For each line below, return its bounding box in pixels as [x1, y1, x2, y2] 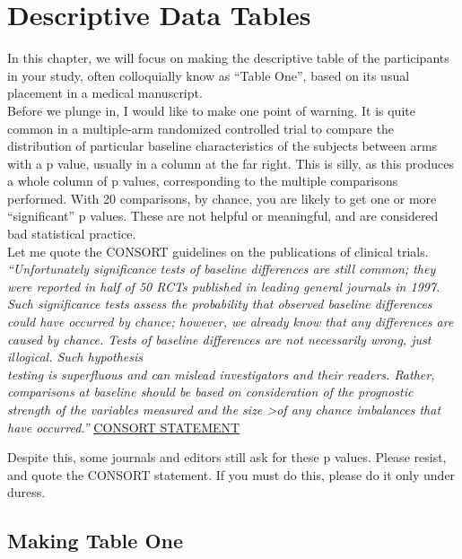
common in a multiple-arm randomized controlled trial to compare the [7, 118, 395, 137]
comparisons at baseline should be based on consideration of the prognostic [7, 382, 414, 401]
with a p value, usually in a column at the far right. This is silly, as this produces [7, 153, 455, 172]
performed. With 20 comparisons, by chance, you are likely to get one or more [7, 188, 437, 207]
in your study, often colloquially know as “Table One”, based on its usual [7, 66, 410, 84]
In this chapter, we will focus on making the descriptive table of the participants [7, 48, 449, 67]
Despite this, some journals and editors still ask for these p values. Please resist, [7, 448, 447, 467]
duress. [7, 483, 46, 502]
